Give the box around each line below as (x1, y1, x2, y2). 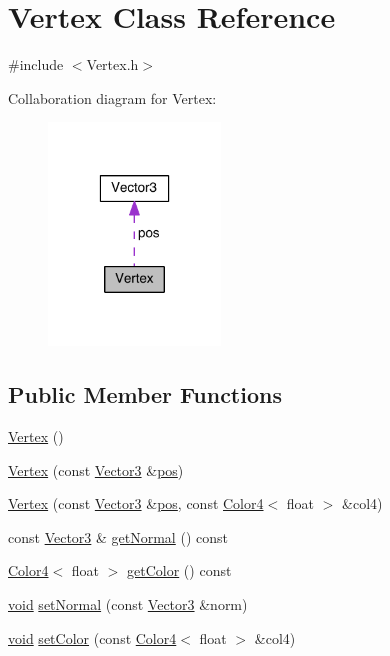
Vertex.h (86, 54, 139, 75)
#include (8, 54, 64, 75)
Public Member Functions (8, 379, 282, 410)
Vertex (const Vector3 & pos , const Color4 (8, 493, 264, 514)
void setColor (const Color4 (8, 627, 177, 648)
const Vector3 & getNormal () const (8, 526, 228, 547)
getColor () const (127, 560, 232, 581)
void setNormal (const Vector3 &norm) (8, 593, 248, 614)
